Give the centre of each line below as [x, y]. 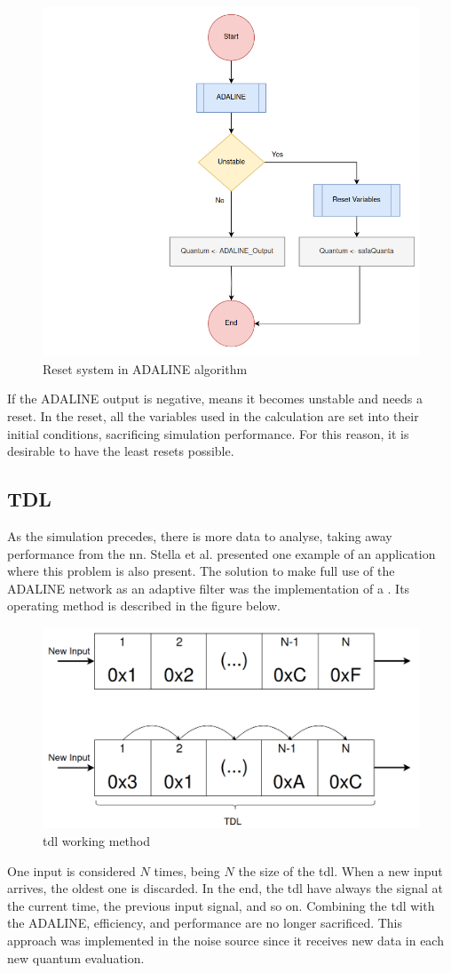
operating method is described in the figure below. [144, 606]
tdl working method [97, 841]
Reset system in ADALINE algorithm [145, 368]
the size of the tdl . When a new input [340, 870]
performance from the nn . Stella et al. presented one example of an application [222, 553]
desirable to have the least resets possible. [121, 451]
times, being [187, 870]
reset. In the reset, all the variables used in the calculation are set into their [213, 415]
